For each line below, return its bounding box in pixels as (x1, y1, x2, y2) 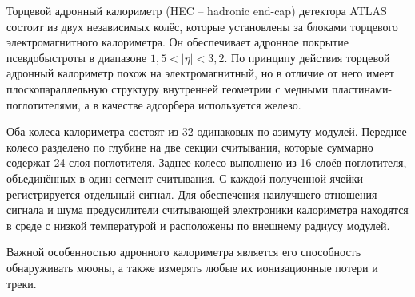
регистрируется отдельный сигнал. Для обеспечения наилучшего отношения (6, 185, 377, 202)
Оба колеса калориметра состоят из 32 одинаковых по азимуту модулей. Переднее (6, 123, 407, 140)
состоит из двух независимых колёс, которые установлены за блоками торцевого (6, 18, 398, 34)
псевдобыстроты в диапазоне (6, 49, 147, 65)
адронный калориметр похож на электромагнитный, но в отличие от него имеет (6, 65, 394, 81)
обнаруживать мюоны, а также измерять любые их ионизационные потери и (6, 259, 378, 275)
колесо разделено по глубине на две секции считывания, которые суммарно (6, 138, 373, 155)
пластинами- (331, 80, 393, 97)
